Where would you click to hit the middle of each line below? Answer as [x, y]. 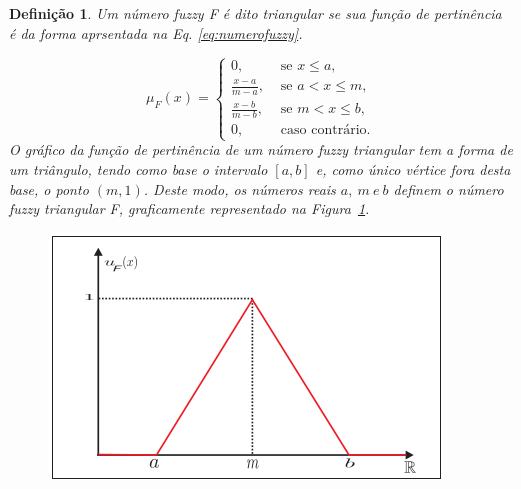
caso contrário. [325, 130]
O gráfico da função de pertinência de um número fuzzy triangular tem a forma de [261, 149]
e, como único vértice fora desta [413, 169]
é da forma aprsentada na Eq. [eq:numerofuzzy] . [156, 32]
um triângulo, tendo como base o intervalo [138, 169]
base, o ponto [49, 188]
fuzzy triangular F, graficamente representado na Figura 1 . [189, 208]
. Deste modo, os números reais [239, 188]
